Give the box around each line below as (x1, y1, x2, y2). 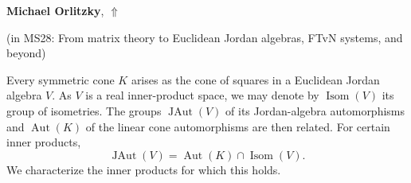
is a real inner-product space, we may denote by (85, 87, 319, 103)
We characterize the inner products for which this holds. (6, 161, 281, 177)
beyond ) (6, 45, 46, 61)
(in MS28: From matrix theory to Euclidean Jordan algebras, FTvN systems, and (6, 29, 403, 45)
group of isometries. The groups (6, 102, 162, 119)
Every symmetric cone (6, 71, 115, 88)
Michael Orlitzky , (6, 2, 104, 18)
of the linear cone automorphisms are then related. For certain (85, 118, 390, 134)
